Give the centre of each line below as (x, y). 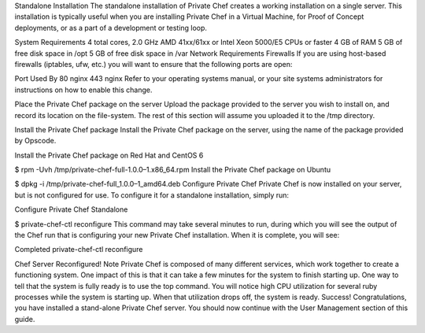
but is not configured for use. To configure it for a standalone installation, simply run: (152, 195)
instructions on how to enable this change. (83, 90)
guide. (25, 319)
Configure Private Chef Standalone (71, 209)
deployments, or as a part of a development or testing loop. (111, 28)
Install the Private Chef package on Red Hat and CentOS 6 (109, 155)
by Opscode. (35, 141)
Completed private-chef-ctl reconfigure (79, 250)
